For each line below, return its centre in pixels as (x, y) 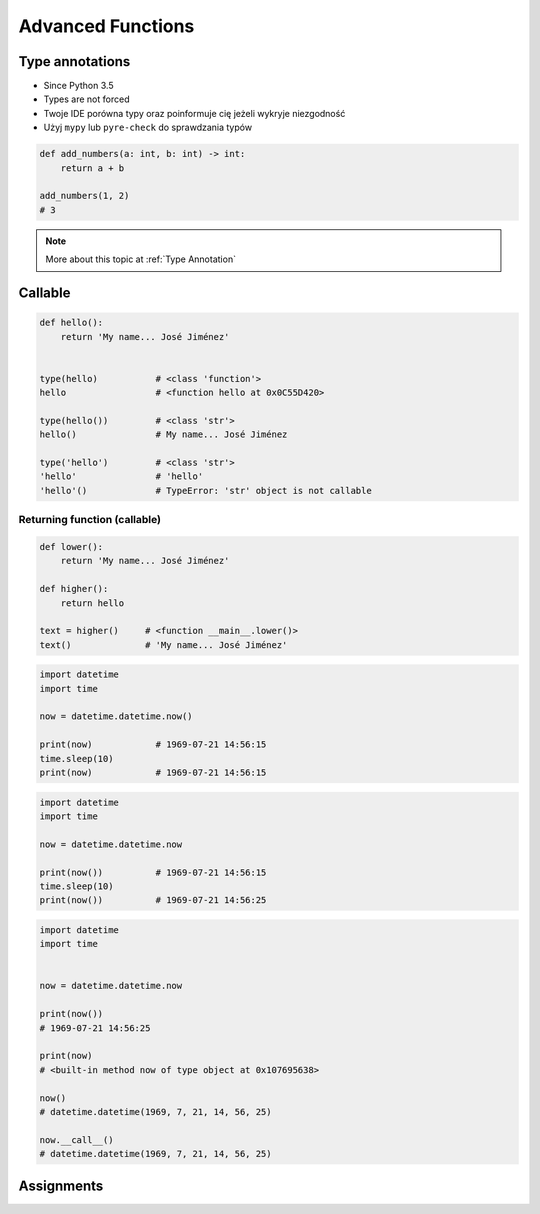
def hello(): (71, 323)
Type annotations (74, 61)
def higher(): (74, 589)
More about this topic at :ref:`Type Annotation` (141, 259)
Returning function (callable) (90, 520)
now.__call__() (76, 1139)
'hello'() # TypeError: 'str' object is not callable (205, 490)
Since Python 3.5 (78, 86)
